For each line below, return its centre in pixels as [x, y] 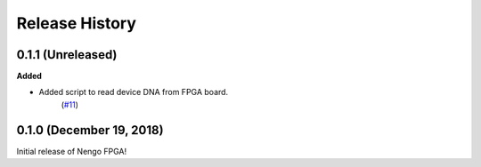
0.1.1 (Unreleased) [67, 55]
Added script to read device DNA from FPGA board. [134, 92]
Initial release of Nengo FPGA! [72, 151]
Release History [77, 23]
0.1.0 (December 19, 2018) [90, 130]
